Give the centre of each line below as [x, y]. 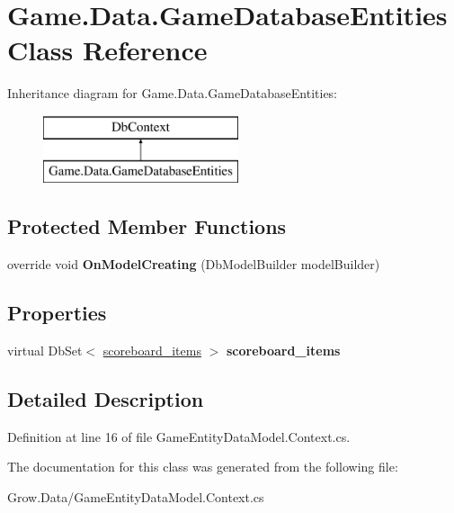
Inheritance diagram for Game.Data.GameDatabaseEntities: [173, 93]
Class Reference [107, 50]
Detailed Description [106, 399]
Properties [57, 313]
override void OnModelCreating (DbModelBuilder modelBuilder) [194, 264]
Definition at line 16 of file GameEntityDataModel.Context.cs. [179, 436]
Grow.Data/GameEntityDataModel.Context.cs [136, 497]
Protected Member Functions [147, 226]
